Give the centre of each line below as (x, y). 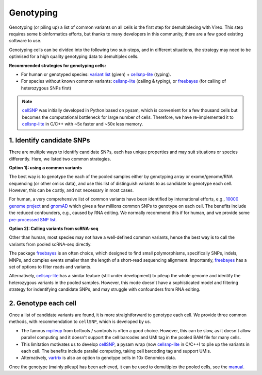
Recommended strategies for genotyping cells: (57, 65)
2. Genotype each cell (43, 303)
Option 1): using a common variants (45, 167)
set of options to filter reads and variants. (50, 267)
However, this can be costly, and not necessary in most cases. (71, 190)
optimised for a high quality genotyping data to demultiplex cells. (74, 56)
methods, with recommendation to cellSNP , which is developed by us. (80, 321)
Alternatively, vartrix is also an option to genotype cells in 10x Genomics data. (99, 358)
